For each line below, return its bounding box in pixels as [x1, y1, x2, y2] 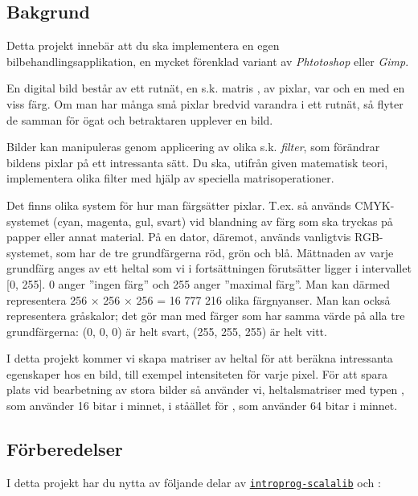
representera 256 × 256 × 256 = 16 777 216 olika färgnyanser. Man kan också [6, 291, 391, 308]
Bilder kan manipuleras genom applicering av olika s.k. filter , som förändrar [6, 138, 380, 155]
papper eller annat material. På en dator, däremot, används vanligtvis [6, 228, 351, 245]
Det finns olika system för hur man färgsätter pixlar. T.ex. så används [6, 196, 351, 213]
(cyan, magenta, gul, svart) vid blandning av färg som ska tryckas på [53, 212, 393, 229]
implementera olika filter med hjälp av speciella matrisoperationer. [6, 170, 334, 187]
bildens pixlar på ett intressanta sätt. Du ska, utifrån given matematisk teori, [6, 154, 388, 170]
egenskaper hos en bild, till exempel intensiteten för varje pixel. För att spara [6, 365, 388, 382]
